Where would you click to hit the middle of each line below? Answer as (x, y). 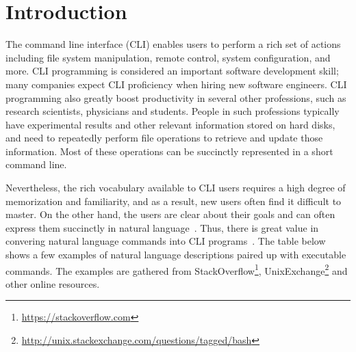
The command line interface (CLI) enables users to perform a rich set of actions (173, 44)
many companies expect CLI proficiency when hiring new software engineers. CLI (176, 84)
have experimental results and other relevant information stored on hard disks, (170, 124)
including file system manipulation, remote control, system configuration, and (168, 57)
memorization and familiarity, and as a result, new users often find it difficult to (174, 201)
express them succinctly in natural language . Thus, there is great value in (162, 227)
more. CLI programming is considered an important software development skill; (172, 71)
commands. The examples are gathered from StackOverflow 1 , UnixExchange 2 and (177, 269)
